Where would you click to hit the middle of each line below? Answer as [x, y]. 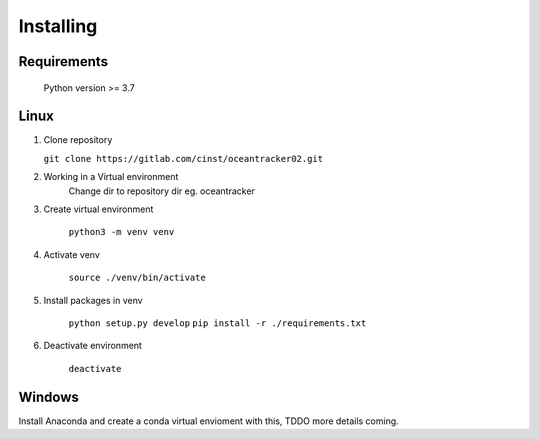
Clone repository [78, 140]
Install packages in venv [93, 300]
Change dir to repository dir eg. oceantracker [161, 191]
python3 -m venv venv [121, 232]
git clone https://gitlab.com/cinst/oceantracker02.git [183, 158]
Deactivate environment [92, 346]
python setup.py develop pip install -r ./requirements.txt [217, 323]
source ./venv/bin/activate [137, 278]
